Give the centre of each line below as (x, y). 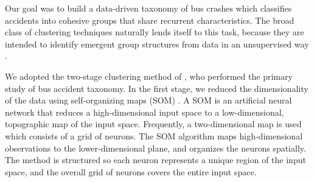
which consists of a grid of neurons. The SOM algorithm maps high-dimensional (154, 135)
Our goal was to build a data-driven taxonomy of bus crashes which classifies (148, 8)
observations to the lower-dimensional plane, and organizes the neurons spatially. (155, 148)
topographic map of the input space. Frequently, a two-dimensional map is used (153, 124)
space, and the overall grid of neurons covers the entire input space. (131, 171)
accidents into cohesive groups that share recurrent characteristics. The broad (150, 20)
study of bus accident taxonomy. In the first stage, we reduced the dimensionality (157, 88)
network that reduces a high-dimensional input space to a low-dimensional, (145, 112)
